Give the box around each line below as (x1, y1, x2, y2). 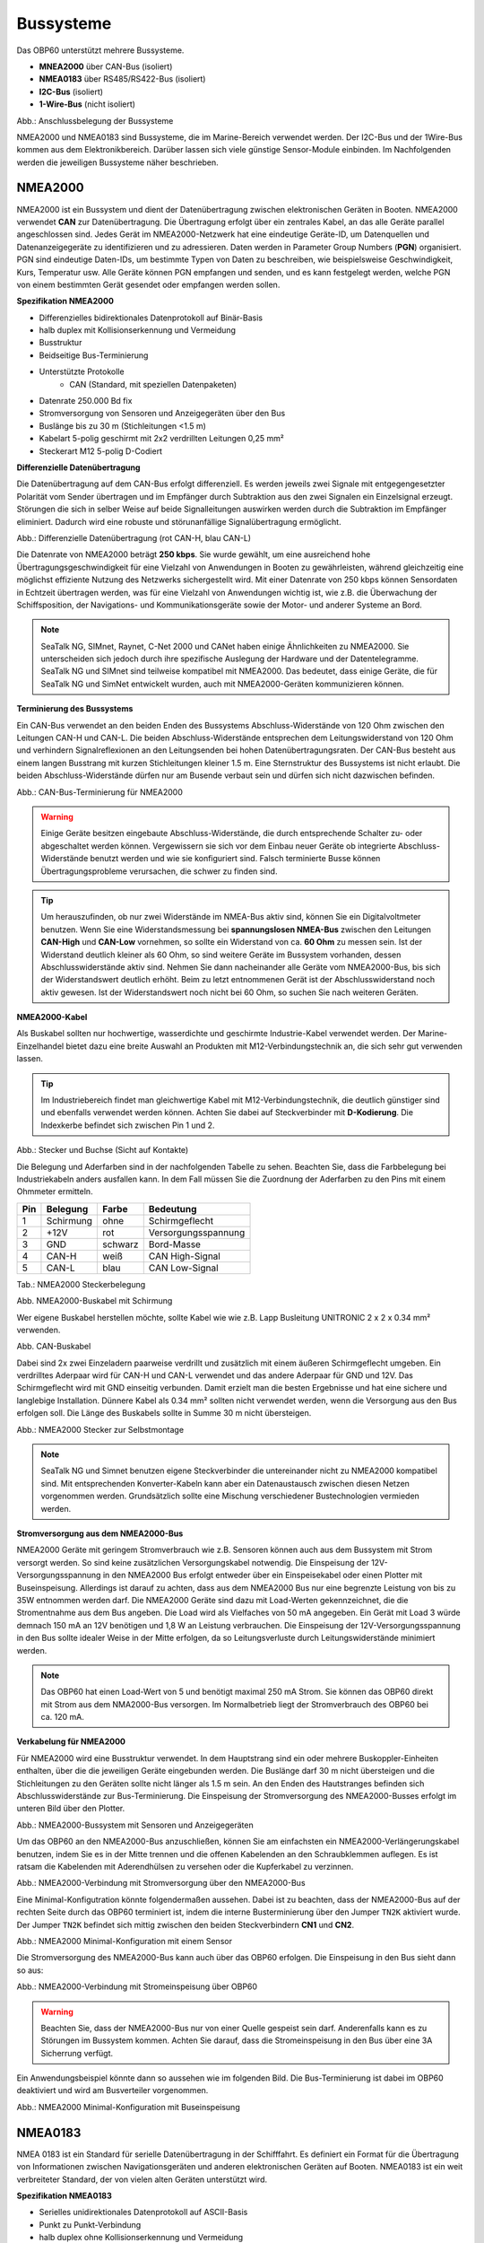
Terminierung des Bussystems (16, 703, 134, 714)
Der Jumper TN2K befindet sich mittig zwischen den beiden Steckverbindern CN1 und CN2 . (16, 1919, 354, 1930)
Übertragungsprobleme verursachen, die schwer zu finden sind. (40, 866, 278, 877)
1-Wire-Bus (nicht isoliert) (39, 99, 136, 109)
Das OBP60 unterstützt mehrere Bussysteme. (16, 45, 185, 56)
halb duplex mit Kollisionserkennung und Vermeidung (39, 325, 237, 336)
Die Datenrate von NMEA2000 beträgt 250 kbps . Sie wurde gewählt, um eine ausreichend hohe (16, 549, 371, 560)
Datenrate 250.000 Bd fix (39, 396, 133, 406)
